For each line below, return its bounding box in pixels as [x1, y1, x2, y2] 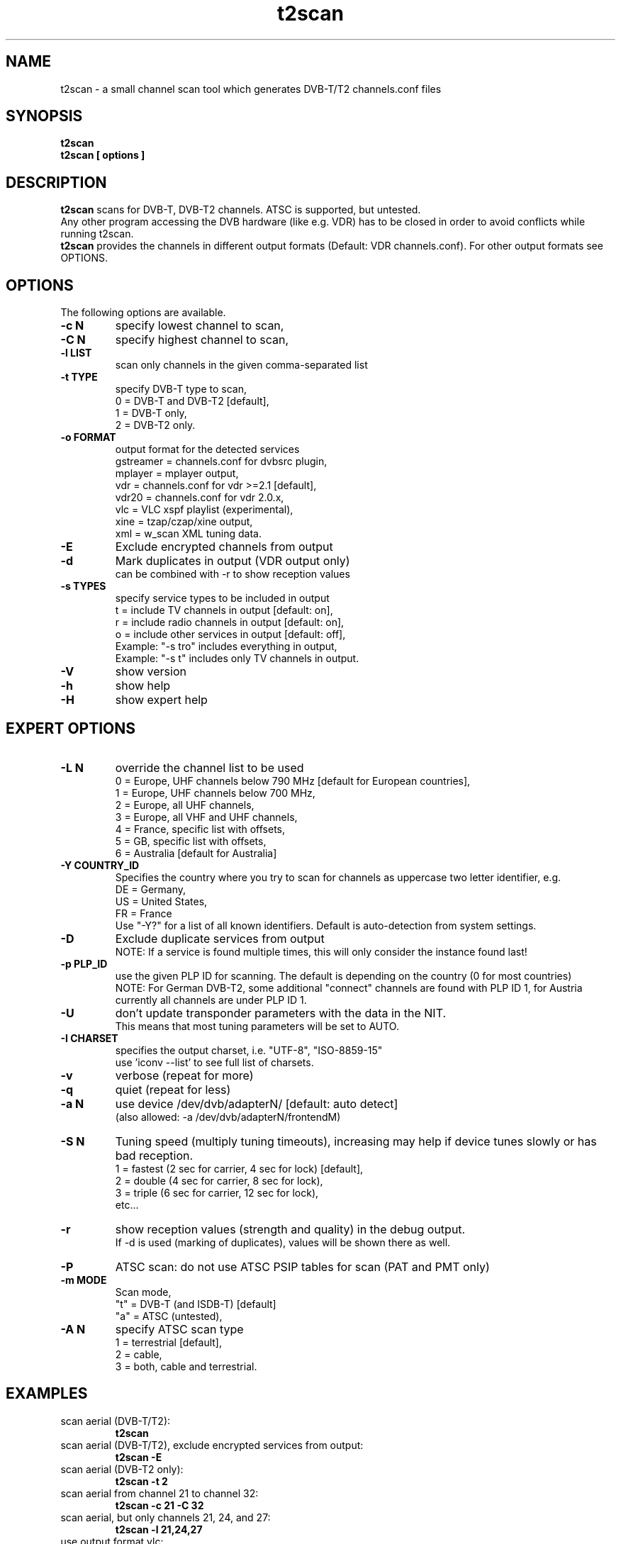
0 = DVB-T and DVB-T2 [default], [115, 395, 269, 408]
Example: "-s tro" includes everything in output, [115, 640, 337, 653]
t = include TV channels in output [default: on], [115, 604, 333, 617]
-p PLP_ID [60, 957, 108, 970]
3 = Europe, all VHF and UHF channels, [115, 810, 298, 823]
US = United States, [115, 895, 208, 907]
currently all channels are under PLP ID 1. [115, 993, 307, 1006]
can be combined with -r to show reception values [115, 568, 350, 581]
